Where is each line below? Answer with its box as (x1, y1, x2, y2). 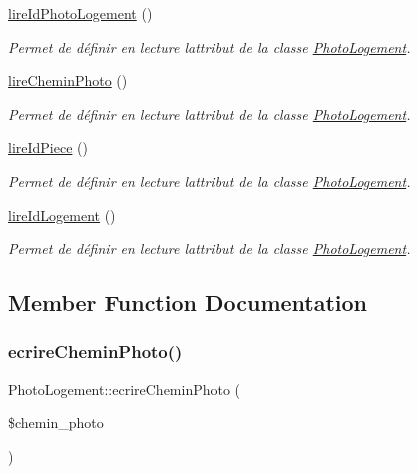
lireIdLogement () (8, 204, 116, 225)
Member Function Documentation (8, 287, 368, 318)
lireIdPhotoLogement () (8, 3, 153, 23)
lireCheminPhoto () (8, 70, 128, 91)
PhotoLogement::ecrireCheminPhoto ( (8, 378, 241, 399)
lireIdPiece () (8, 137, 88, 158)
